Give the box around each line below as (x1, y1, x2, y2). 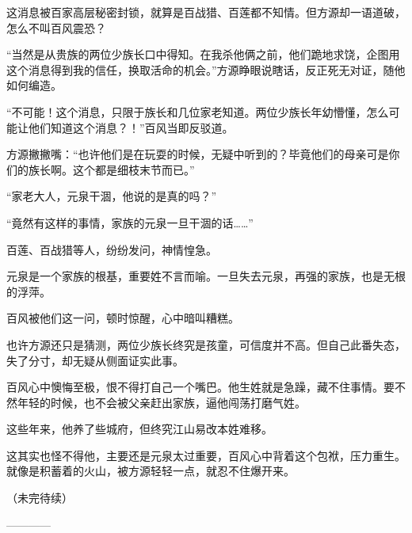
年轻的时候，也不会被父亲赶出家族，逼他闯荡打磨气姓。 (17, 394, 306, 410)
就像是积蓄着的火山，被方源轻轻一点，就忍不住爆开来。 (6, 463, 295, 479)
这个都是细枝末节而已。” (72, 161, 195, 177)
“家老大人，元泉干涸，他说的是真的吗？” (6, 188, 217, 204)
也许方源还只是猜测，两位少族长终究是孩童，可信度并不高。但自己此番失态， (6, 336, 406, 352)
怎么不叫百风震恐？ (6, 19, 106, 36)
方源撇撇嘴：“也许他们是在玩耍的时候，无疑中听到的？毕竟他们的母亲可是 (6, 146, 389, 162)
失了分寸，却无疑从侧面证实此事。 (6, 352, 184, 368)
